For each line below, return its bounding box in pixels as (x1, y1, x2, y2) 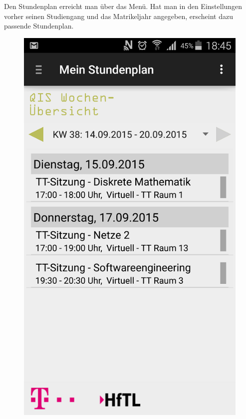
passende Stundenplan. (4, 21, 74, 31)
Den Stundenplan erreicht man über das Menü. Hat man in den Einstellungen (4, 1, 243, 11)
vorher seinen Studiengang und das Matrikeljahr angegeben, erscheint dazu (4, 11, 233, 21)
